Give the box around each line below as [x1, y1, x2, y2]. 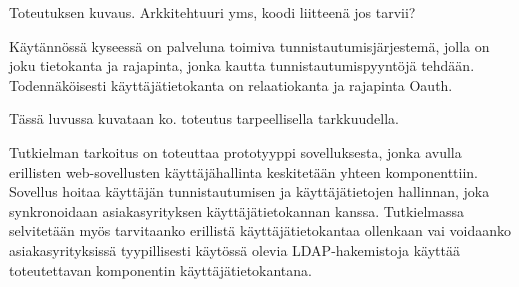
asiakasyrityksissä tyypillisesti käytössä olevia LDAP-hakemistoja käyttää [9, 239, 460, 260]
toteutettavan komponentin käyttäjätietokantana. [9, 259, 312, 280]
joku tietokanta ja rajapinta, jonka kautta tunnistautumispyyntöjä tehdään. [9, 55, 475, 76]
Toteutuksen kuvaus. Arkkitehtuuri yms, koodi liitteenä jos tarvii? [9, 2, 416, 22]
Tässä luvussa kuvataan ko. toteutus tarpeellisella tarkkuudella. [9, 108, 399, 129]
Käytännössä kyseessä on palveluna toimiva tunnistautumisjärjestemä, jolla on [9, 35, 490, 56]
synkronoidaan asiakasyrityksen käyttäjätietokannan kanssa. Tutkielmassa [9, 200, 464, 221]
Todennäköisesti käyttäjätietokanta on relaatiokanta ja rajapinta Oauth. [9, 74, 453, 95]
